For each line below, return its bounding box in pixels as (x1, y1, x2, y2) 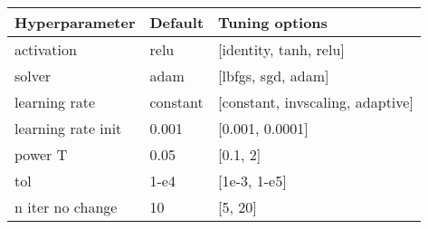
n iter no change (14, 196, 118, 217)
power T (14, 144, 68, 165)
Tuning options (218, 12, 328, 33)
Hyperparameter (14, 12, 136, 33)
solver (14, 65, 52, 86)
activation (14, 39, 77, 60)
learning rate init (14, 118, 122, 138)
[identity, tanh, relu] (218, 39, 345, 60)
